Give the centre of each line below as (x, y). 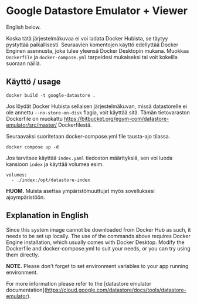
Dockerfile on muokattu (35, 118)
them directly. (23, 255)
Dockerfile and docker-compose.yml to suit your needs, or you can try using (98, 248)
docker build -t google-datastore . (51, 95)
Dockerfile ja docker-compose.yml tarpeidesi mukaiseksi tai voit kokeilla (92, 57)
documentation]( (26, 290)
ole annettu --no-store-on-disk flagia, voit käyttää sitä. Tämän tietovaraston (98, 112)
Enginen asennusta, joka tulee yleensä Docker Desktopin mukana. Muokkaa (98, 50)
